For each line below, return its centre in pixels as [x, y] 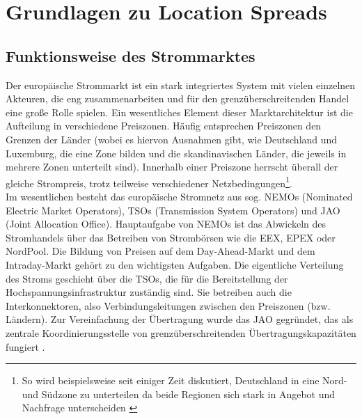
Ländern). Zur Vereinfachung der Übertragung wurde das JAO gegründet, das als [180, 319]
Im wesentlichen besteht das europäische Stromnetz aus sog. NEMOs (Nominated [179, 196]
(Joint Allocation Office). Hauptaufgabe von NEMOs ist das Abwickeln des [166, 224]
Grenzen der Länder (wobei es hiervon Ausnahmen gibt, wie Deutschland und [172, 139]
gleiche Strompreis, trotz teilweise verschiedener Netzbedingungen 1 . [149, 182]
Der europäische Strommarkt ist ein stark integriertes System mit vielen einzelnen [181, 85]
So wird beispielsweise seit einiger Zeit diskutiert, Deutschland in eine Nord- [184, 380]
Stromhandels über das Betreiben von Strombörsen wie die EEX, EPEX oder [171, 237]
